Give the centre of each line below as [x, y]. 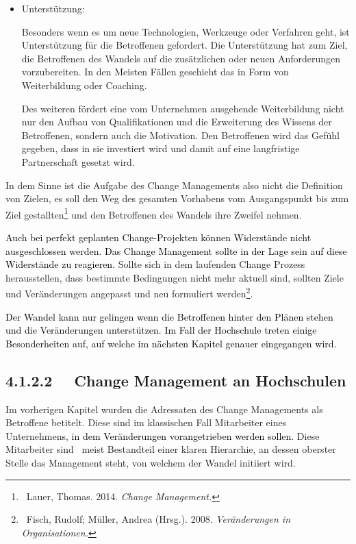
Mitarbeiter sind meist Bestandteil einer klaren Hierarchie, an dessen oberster [171, 449]
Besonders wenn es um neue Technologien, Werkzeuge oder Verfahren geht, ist [186, 31]
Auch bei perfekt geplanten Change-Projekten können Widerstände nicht [158, 237]
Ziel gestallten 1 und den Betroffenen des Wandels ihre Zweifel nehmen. [154, 213]
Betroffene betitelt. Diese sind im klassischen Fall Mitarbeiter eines [146, 422]
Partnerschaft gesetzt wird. [78, 161]
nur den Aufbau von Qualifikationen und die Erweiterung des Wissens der [177, 122]
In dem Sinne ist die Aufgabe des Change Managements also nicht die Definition [174, 185]
